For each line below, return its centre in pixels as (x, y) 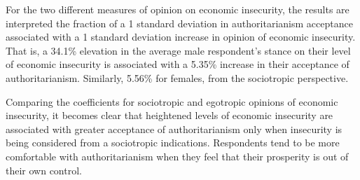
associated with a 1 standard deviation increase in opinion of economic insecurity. (181, 37)
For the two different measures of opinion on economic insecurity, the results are (178, 9)
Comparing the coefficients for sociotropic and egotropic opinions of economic (172, 101)
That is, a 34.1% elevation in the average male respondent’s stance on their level (178, 50)
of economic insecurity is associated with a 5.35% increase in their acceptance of (178, 64)
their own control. (44, 170)
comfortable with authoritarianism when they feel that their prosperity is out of (177, 156)
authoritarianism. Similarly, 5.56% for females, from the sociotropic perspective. (177, 77)
